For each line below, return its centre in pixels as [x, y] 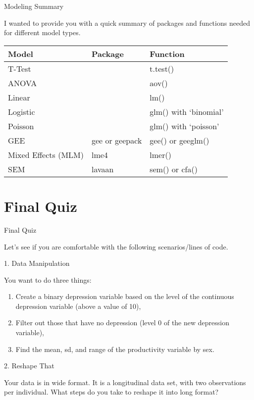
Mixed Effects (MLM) [46, 154]
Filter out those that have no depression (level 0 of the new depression [122, 323]
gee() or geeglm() [179, 140]
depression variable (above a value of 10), [78, 306]
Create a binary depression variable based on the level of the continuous [125, 296]
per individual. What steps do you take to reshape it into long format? [111, 392]
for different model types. [42, 32]
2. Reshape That [29, 366]
